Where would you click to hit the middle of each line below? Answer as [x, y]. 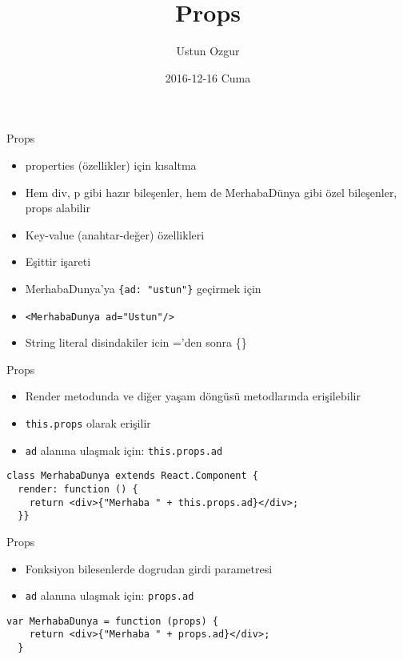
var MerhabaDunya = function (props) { [112, 621]
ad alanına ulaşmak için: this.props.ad [124, 450]
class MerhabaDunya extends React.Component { [132, 476]
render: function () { [78, 489]
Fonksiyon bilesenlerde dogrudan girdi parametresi [149, 568]
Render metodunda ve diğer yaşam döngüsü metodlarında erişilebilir [193, 396]
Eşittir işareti [58, 261]
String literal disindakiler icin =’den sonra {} [136, 342]
